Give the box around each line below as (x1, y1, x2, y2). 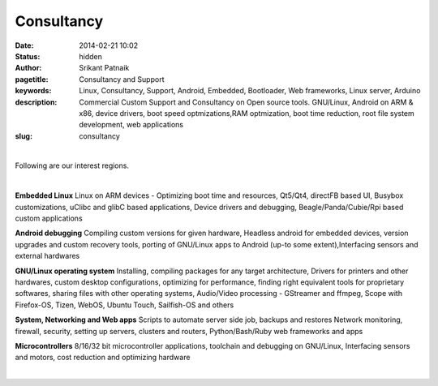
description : (15, 97, 58, 107)
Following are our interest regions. (15, 161, 130, 170)
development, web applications (79, 120, 184, 130)
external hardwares (15, 251, 80, 261)
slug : (15, 131, 32, 141)
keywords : (15, 86, 52, 96)
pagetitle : (15, 74, 49, 84)
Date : (15, 41, 34, 50)
